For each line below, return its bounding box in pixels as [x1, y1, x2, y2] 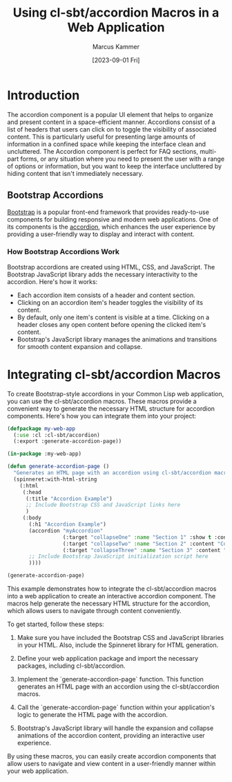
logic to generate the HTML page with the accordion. [17, 711, 168, 719]
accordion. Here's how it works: [7, 277, 98, 285]
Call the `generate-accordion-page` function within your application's [17, 703, 215, 711]
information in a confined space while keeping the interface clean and [7, 140, 206, 148]
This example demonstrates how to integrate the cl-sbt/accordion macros [7, 585, 217, 593]
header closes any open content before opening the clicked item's [17, 320, 206, 328]
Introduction [7, 87, 80, 103]
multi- [200, 147, 217, 155]
